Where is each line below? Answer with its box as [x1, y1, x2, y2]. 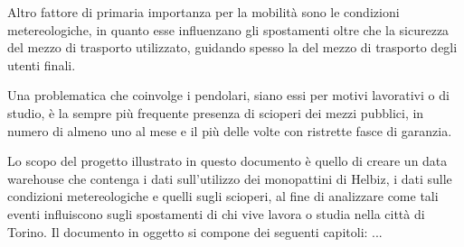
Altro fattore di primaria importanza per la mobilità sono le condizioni [7, 3, 400, 21]
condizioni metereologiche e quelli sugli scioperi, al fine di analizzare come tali [7, 187, 439, 206]
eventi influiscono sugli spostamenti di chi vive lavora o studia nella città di [7, 204, 425, 223]
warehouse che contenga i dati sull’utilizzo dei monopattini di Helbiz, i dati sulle [7, 169, 452, 188]
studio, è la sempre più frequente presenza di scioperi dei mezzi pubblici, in [7, 103, 424, 122]
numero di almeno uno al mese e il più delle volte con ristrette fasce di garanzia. [7, 121, 452, 140]
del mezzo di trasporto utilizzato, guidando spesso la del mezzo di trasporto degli [7, 38, 458, 57]
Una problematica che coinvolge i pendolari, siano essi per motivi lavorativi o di [7, 86, 450, 105]
